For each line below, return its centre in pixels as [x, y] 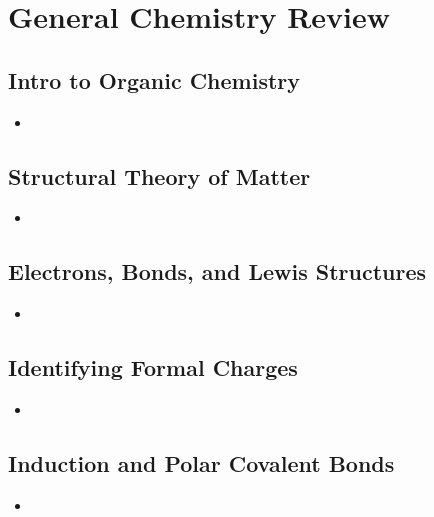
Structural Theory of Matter [159, 175]
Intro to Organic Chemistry [154, 79]
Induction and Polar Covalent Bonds [201, 462]
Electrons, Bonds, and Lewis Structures [217, 271]
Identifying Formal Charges [153, 367]
